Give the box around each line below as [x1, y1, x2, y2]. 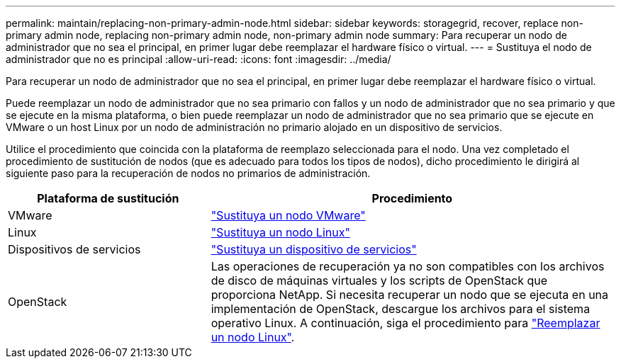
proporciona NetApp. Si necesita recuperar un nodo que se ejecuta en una [211, 288, 609, 302]
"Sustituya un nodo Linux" [211, 225, 350, 239]
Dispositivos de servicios [8, 242, 141, 256]
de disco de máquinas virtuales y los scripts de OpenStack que [211, 273, 548, 288]
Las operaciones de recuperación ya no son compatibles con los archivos [211, 259, 605, 273]
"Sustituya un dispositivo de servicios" [211, 242, 417, 256]
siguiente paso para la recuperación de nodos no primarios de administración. [6, 167, 371, 179]
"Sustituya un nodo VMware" [211, 208, 366, 222]
